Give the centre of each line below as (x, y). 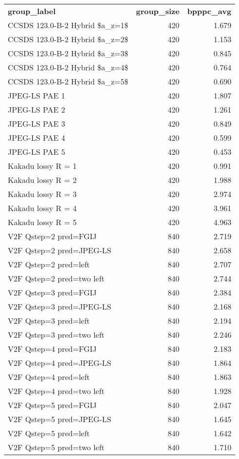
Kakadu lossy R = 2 (42, 180)
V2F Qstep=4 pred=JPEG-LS (60, 363)
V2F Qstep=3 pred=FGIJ (52, 292)
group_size (158, 11)
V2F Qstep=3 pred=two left (56, 335)
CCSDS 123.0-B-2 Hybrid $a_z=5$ (68, 81)
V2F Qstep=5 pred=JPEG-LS (60, 419)
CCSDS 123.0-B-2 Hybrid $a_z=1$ (68, 25)
